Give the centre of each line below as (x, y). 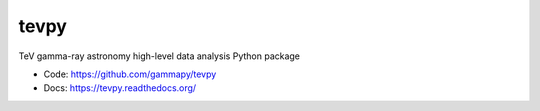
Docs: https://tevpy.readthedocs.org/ (120, 88)
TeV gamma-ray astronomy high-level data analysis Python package (159, 56)
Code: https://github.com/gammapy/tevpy (130, 74)
